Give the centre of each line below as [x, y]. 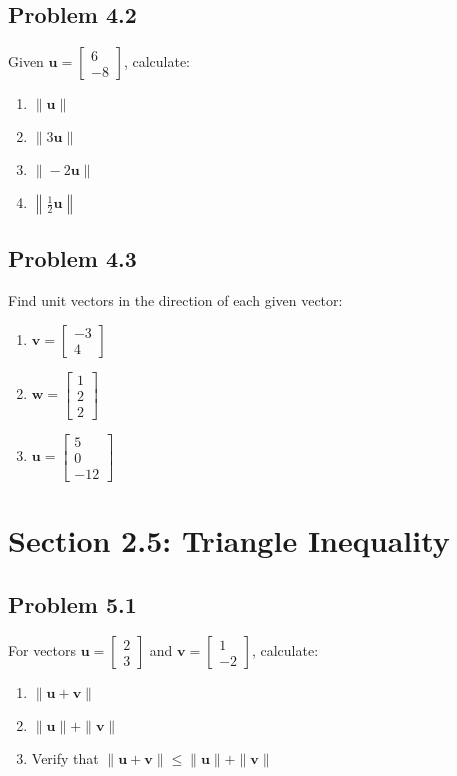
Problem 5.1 [72, 603]
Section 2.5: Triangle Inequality [229, 540]
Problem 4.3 [72, 258]
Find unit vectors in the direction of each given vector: [175, 300]
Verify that [65, 758]
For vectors [42, 650]
